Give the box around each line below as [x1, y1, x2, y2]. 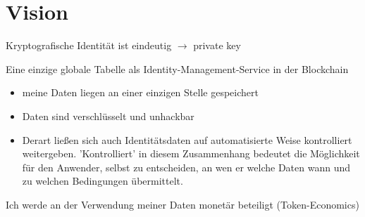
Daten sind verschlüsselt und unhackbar [22, 108, 194, 123]
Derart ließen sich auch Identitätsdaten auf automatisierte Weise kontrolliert [22, 132, 352, 147]
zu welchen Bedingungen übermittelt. [22, 173, 183, 188]
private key [193, 38, 241, 53]
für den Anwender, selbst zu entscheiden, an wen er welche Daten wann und [22, 159, 351, 174]
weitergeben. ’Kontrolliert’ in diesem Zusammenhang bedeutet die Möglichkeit [22, 146, 360, 161]
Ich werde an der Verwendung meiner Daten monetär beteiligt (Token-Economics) [6, 197, 359, 211]
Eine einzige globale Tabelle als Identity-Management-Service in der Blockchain [6, 61, 349, 76]
